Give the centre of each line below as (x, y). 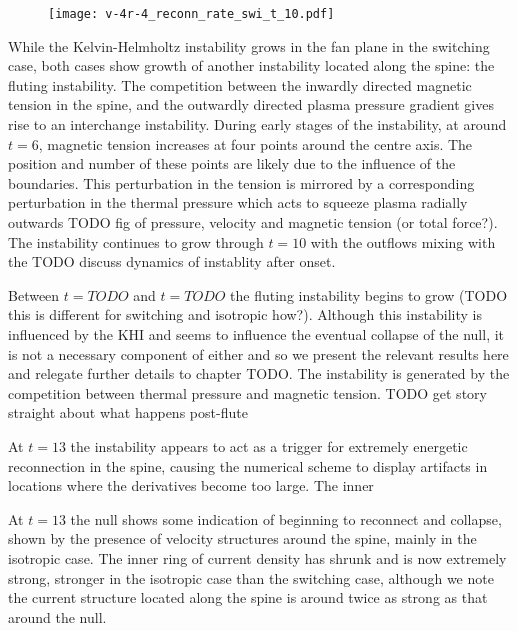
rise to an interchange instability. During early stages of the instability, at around (257, 124)
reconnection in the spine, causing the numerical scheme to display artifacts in (248, 465)
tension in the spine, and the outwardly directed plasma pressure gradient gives (251, 104)
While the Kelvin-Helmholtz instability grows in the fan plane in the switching (249, 45)
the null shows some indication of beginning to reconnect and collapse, (286, 518)
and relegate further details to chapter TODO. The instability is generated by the (259, 373)
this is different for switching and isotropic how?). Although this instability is (245, 314)
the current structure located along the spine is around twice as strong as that (248, 597)
